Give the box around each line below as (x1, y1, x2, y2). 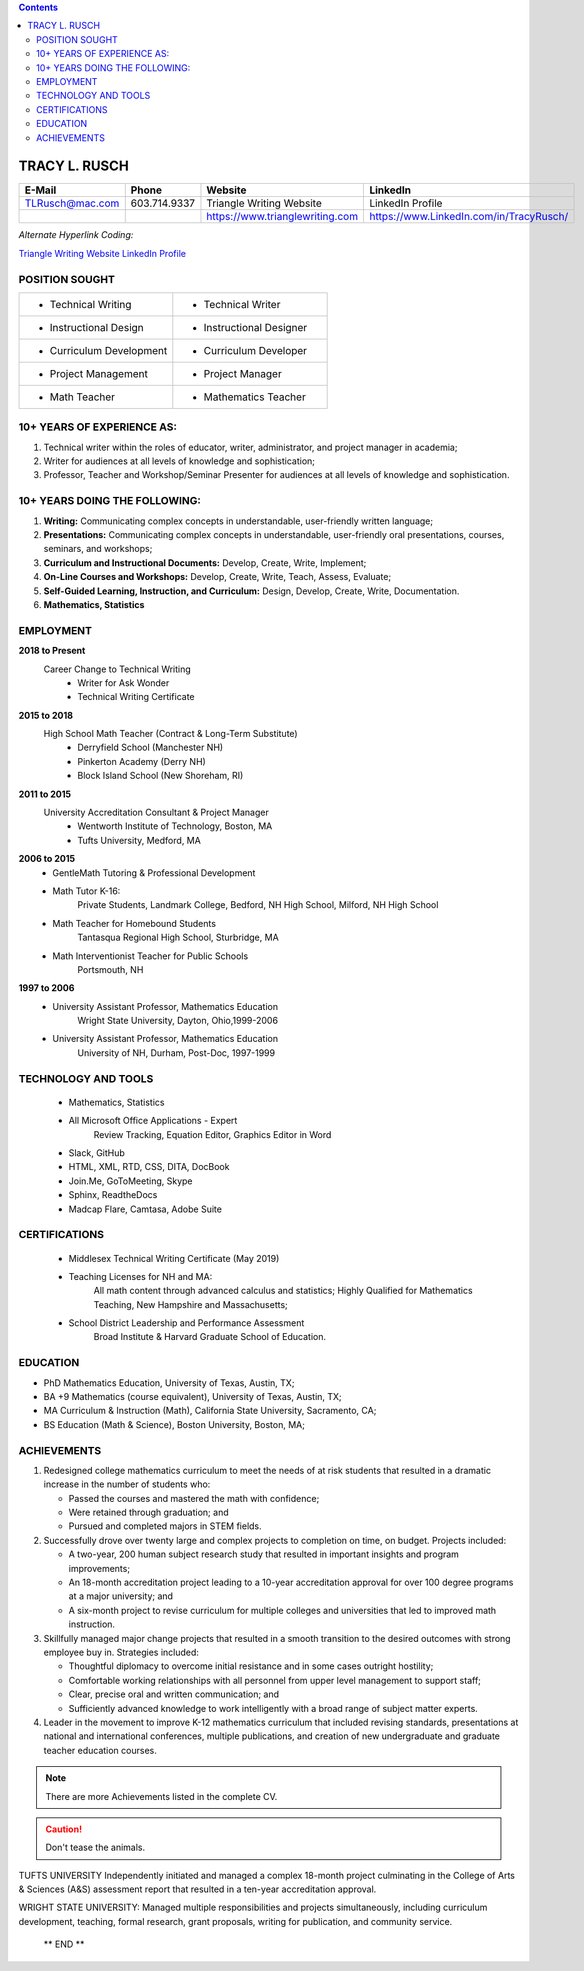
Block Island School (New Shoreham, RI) (77, 770, 244, 782)
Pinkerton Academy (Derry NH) (77, 755, 207, 767)
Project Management (49, 366, 149, 380)
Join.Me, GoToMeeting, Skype (68, 1175, 193, 1187)
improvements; (68, 1562, 130, 1574)
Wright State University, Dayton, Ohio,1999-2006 (77, 1015, 279, 1027)
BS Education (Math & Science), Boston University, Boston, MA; (43, 1418, 305, 1430)
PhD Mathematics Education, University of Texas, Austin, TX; (43, 1376, 295, 1389)
